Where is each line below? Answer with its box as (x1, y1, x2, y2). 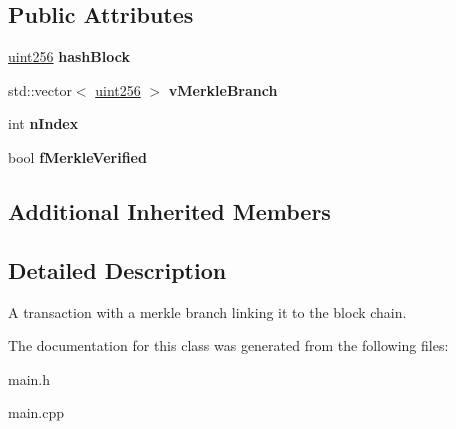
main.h (8, 368, 51, 389)
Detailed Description (8, 254, 227, 285)
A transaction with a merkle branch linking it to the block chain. (8, 301, 407, 322)
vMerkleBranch (168, 79, 278, 100)
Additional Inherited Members (8, 195, 331, 226)
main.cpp (8, 402, 65, 423)
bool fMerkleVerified (8, 146, 147, 167)
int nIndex (8, 113, 79, 134)
